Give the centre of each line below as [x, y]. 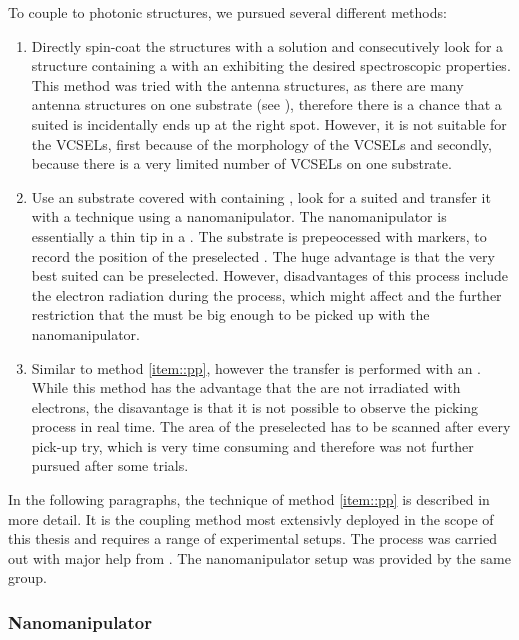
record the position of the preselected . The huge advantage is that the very [263, 255]
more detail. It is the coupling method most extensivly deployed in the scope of [251, 518]
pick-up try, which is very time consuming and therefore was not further [252, 445]
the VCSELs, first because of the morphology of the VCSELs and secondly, [261, 143]
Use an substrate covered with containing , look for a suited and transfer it [261, 196]
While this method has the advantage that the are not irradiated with [246, 387]
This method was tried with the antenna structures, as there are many [247, 84]
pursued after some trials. [110, 465]
